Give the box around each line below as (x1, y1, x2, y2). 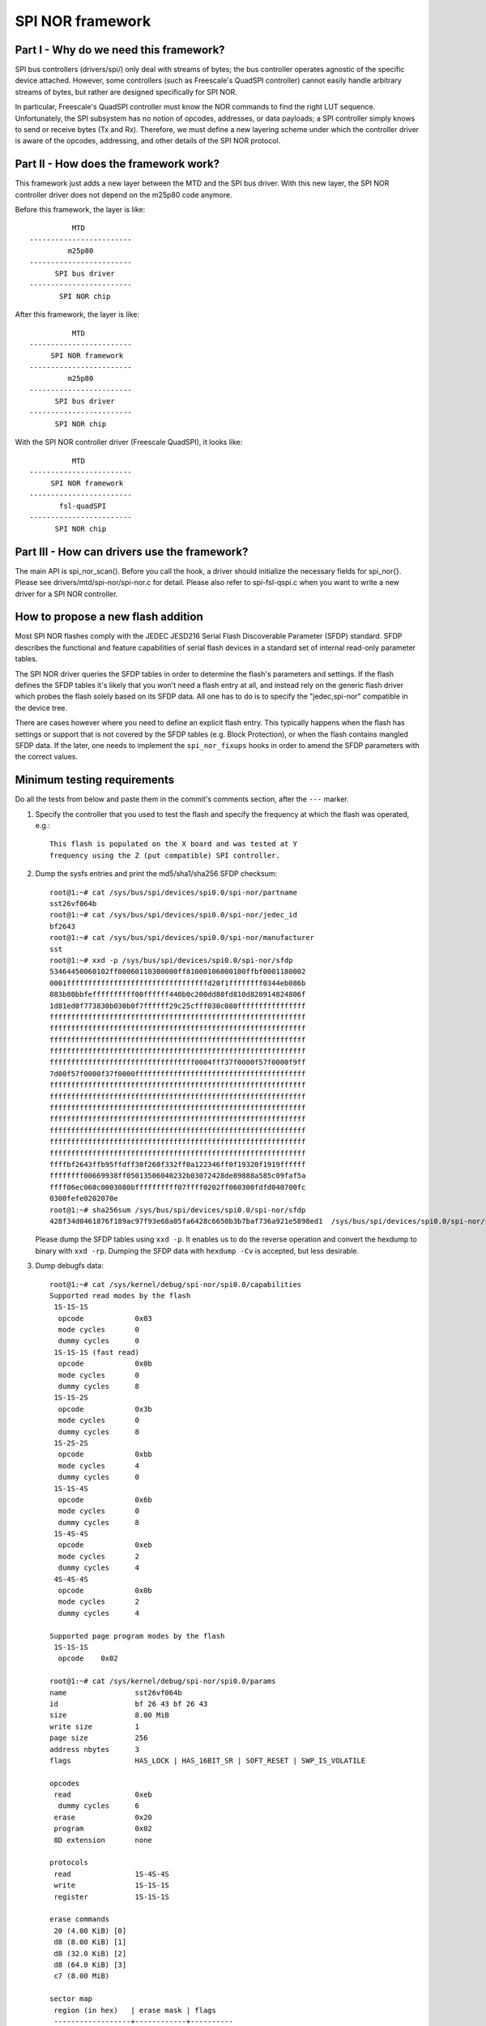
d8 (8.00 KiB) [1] (53, 1938, 127, 1947)
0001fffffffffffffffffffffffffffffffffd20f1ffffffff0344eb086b (49, 978, 306, 988)
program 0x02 (53, 1824, 153, 1833)
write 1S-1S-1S (53, 1881, 170, 1890)
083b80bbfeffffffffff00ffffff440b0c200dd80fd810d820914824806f (49, 989, 306, 999)
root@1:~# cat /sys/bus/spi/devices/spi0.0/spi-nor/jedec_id (49, 910, 297, 920)
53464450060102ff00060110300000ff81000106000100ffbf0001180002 (49, 967, 306, 977)
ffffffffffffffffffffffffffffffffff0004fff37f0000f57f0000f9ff (49, 1058, 306, 1067)
